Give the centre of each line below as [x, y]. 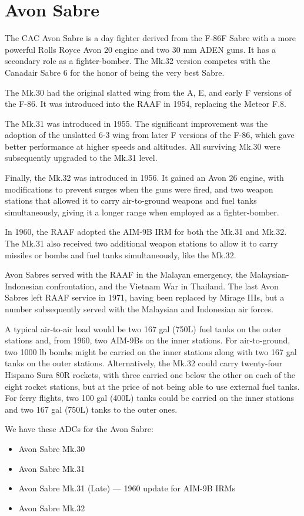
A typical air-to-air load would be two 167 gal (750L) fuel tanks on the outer [143, 328]
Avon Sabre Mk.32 [52, 507]
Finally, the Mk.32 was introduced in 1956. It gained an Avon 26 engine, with [144, 178]
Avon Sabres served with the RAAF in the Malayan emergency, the [126, 274]
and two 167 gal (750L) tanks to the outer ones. [91, 409]
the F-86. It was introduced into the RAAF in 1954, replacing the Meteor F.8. [146, 104]
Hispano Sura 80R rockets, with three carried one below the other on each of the [150, 374]
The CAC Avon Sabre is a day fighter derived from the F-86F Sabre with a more [150, 38]
